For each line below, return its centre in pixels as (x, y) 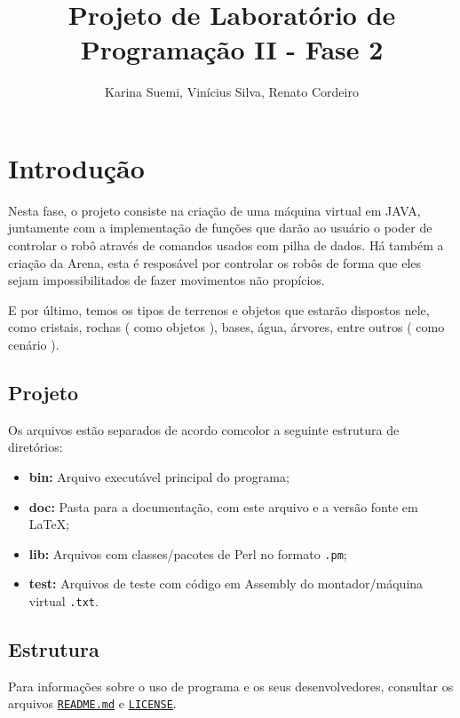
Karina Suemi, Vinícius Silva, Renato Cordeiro (232, 92)
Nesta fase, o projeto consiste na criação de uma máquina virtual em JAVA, (214, 210)
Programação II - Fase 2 (232, 49)
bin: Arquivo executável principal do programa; (159, 476)
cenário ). (34, 344)
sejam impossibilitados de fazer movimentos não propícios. (167, 280)
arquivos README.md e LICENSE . (92, 703)
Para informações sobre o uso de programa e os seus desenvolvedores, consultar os (231, 686)
